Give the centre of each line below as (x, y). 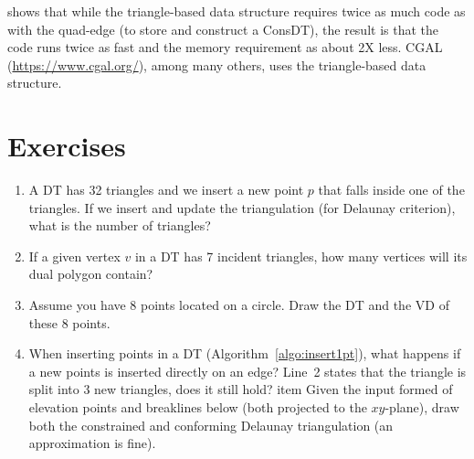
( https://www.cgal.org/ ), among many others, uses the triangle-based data (217, 64)
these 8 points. (69, 322)
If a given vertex (74, 256)
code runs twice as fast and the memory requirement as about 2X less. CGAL (225, 47)
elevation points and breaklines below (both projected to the (198, 407)
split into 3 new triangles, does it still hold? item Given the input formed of (241, 389)
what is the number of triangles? (120, 225)
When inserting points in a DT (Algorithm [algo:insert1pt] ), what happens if (245, 353)
